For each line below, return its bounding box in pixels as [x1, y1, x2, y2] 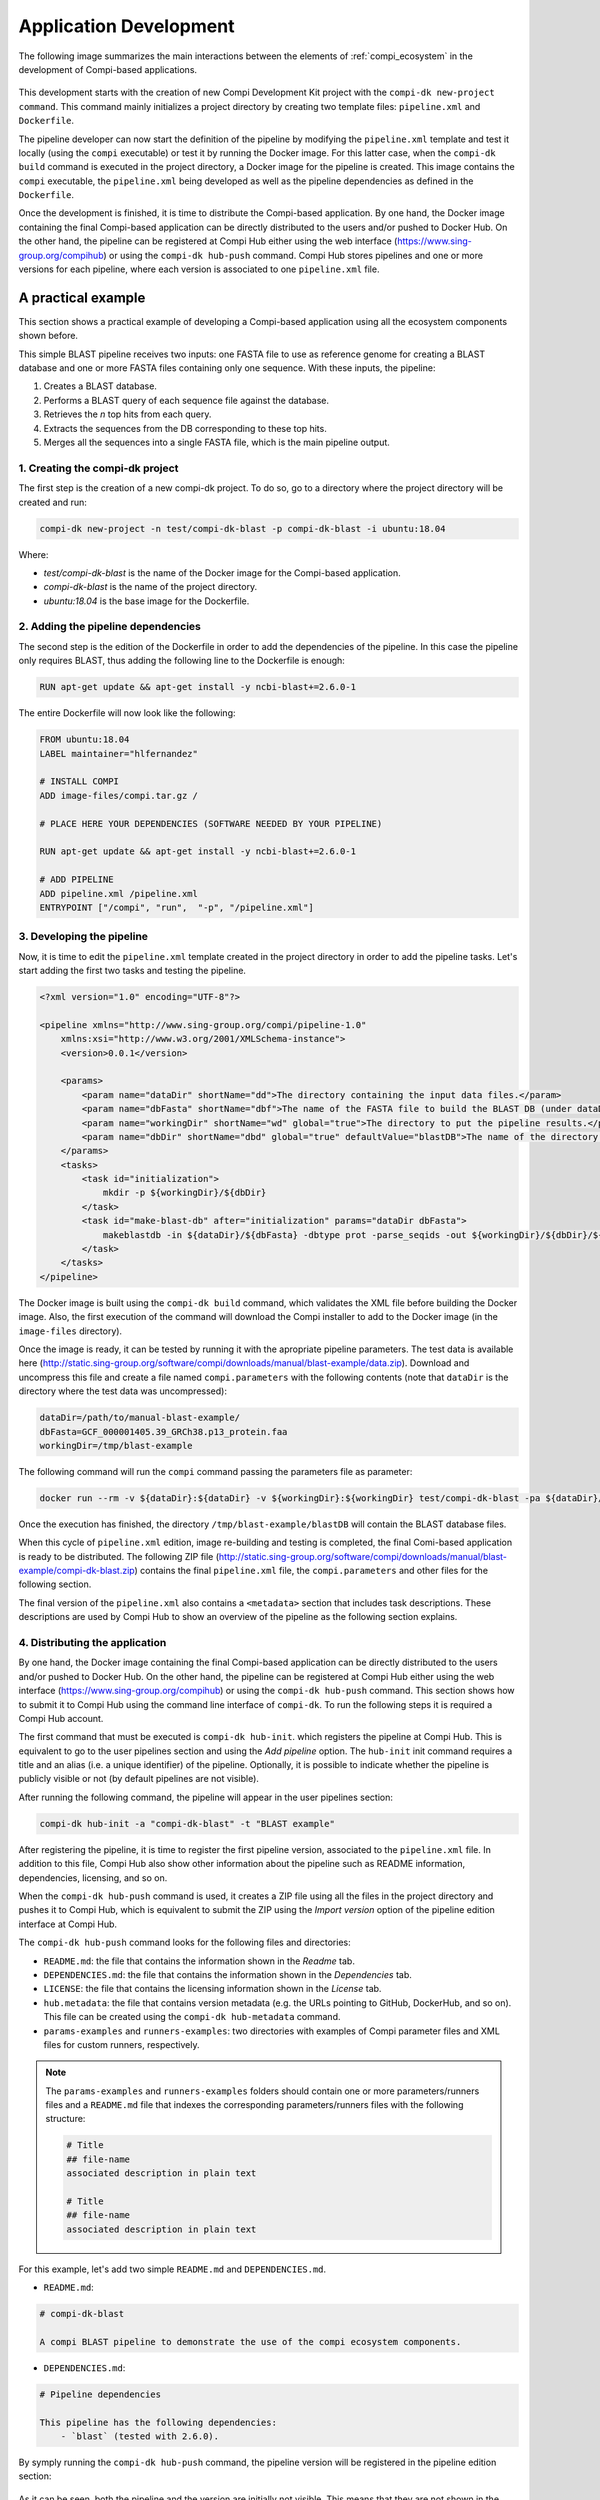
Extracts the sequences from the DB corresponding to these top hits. [43, 422, 327, 434]
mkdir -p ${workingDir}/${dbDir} [102, 1187, 267, 1199]
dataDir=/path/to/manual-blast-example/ [39, 1412, 240, 1424]
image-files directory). [18, 1325, 123, 1337]
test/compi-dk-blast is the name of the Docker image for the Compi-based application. [43, 566, 401, 579]
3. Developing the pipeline [18, 930, 149, 944]
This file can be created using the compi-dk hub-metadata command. [43, 2011, 341, 2023]
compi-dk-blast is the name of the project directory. [43, 581, 258, 593]
